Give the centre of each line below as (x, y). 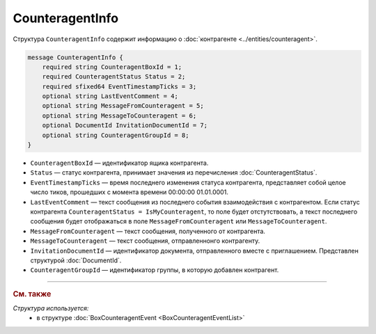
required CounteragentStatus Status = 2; (114, 77)
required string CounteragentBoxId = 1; (112, 67)
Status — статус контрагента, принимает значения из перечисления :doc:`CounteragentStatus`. (174, 173)
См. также (32, 294)
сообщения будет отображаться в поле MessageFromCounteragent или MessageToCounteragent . (179, 221)
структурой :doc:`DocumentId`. (76, 260)
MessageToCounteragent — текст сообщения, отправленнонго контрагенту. (145, 241)
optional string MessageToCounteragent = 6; (119, 116)
